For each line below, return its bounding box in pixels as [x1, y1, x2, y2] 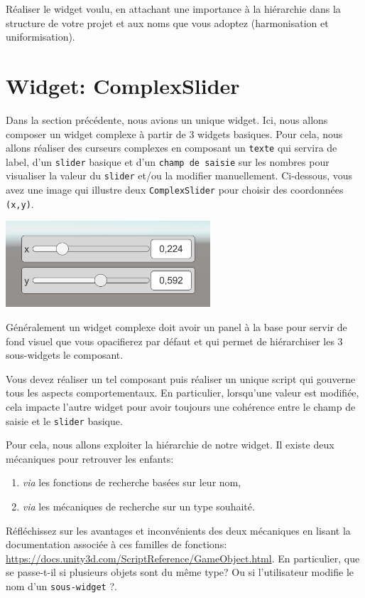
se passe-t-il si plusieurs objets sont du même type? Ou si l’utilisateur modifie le [6, 565, 354, 579]
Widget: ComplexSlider [6, 70, 240, 100]
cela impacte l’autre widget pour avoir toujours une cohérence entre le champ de [6, 399, 356, 414]
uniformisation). [6, 29, 75, 44]
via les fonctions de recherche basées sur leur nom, [22, 475, 241, 490]
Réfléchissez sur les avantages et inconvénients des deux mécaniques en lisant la [6, 523, 351, 537]
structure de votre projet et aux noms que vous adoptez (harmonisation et [6, 15, 329, 30]
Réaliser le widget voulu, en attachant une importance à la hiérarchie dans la [6, 1, 341, 16]
